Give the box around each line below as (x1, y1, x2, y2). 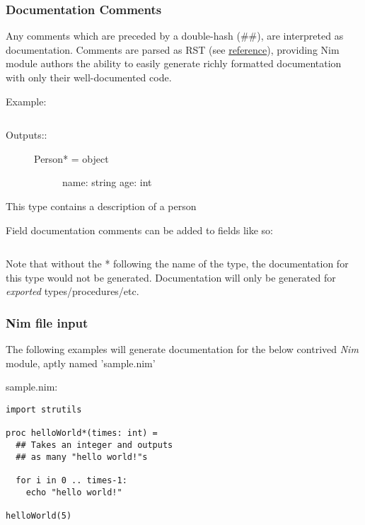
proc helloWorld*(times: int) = (6, 428, 158, 439)
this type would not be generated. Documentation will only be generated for (6, 270, 336, 284)
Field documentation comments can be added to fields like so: (6, 222, 274, 237)
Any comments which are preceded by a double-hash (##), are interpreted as (6, 28, 344, 43)
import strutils (6, 404, 82, 415)
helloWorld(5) (6, 510, 72, 521)
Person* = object (34, 151, 109, 166)
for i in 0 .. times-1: (16, 475, 127, 485)
